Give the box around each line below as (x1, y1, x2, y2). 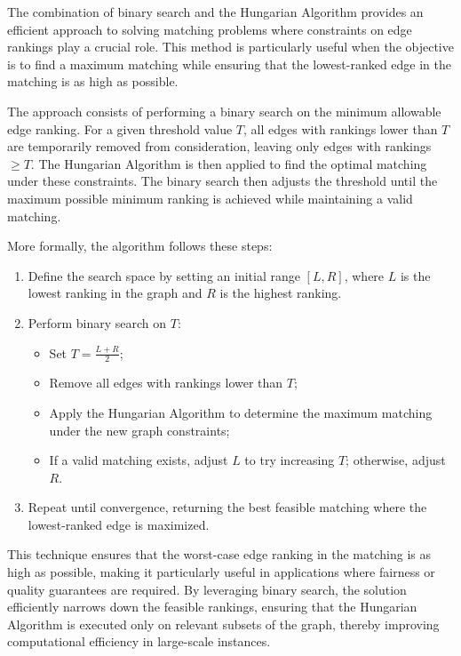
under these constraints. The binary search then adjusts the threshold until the (7, 172, 438, 190)
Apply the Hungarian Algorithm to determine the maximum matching (49, 403, 433, 421)
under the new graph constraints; (49, 420, 230, 439)
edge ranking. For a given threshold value (7, 119, 233, 138)
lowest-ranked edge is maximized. (28, 515, 210, 533)
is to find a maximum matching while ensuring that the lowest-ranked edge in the (7, 54, 452, 73)
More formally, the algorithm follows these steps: (7, 236, 273, 255)
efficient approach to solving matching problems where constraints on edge (7, 20, 412, 38)
